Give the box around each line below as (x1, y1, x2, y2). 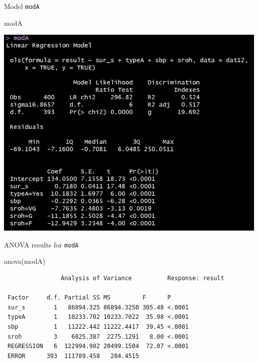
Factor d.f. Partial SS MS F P (7, 294, 171, 302)
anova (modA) (4, 256, 46, 266)
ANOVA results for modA (4, 239, 79, 249)
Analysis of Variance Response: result (61, 275, 224, 282)
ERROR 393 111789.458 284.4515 (7, 352, 139, 360)
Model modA (4, 1, 40, 11)
